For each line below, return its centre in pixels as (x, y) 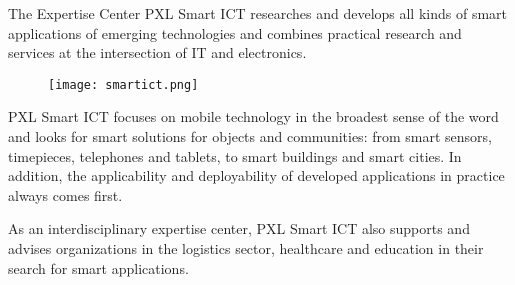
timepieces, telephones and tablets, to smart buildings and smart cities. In (235, 155)
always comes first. (65, 194)
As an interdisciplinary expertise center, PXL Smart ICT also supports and (239, 228)
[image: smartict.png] (123, 84)
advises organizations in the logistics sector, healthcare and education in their (246, 248)
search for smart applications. (98, 267)
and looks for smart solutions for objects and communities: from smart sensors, (250, 136)
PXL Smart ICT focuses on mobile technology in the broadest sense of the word (253, 116)
